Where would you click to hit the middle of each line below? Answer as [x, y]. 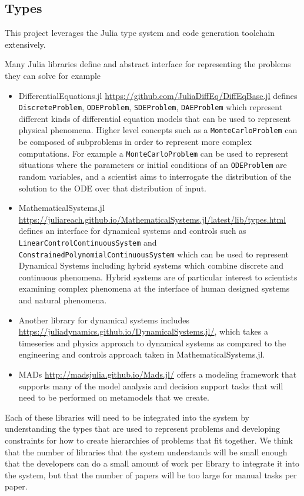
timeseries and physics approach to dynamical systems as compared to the [152, 343]
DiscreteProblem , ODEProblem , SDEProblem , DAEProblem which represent [151, 107]
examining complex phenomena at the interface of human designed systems [154, 288]
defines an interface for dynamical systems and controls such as [132, 231]
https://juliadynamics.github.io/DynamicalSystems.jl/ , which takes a [143, 331]
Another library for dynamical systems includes [104, 320]
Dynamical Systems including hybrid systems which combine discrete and [151, 265]
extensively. [25, 44]
